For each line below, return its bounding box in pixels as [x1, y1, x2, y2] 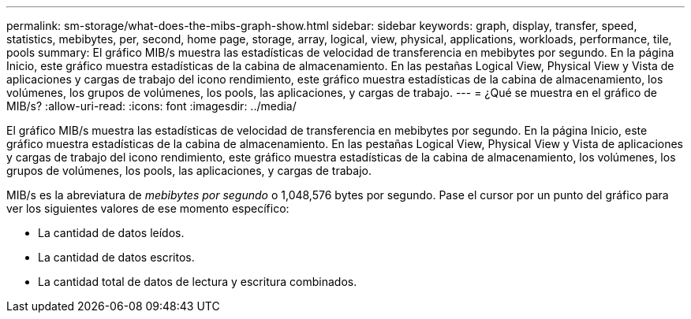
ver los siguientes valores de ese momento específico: [6, 202, 289, 215]
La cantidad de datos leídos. [38, 226, 185, 239]
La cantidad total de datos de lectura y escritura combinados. [38, 275, 357, 288]
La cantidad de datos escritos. [38, 250, 195, 264]
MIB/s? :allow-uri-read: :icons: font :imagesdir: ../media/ [6, 99, 297, 113]
